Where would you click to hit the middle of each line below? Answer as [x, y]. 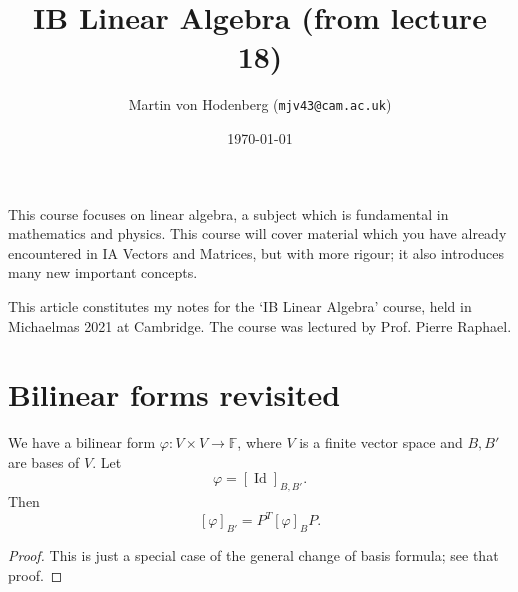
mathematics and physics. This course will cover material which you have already [257, 233]
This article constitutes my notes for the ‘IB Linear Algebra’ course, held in [240, 305]
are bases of [44, 461]
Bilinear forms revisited [174, 394]
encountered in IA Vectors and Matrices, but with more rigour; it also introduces [256, 252]
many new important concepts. [103, 272]
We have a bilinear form [82, 442]
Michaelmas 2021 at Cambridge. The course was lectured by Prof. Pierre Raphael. [260, 325]
